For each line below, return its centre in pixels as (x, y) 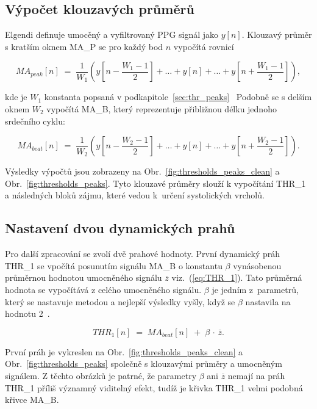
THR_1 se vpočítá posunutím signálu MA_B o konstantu (114, 265)
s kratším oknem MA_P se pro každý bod (84, 46)
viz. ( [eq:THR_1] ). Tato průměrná (237, 277)
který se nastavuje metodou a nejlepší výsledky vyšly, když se (120, 301)
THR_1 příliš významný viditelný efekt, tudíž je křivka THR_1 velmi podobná (154, 387)
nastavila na (268, 301)
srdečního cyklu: (35, 121)
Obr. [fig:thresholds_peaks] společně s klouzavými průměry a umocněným (144, 364)
